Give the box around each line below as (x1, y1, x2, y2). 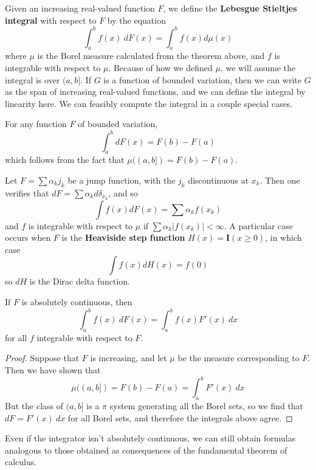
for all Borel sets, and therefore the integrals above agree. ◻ (67, 411, 293, 424)
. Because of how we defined (108, 61, 213, 74)
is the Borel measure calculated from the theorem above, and (37, 49, 265, 62)
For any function (5, 117, 67, 130)
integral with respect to (5, 13, 97, 26)
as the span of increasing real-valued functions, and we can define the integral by (5, 85, 306, 98)
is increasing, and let (90, 351, 167, 364)
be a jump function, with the (67, 173, 176, 186)
